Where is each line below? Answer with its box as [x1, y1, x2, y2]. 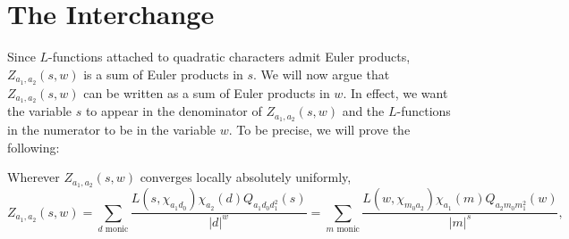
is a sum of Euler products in [83, 64, 243, 83]
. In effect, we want [343, 83, 448, 102]
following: [7, 137, 60, 156]
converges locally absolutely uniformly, [140, 168, 352, 186]
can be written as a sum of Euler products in [83, 83, 330, 102]
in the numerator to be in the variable [7, 120, 217, 139]
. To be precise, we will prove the [228, 120, 411, 139]
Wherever [7, 168, 60, 186]
